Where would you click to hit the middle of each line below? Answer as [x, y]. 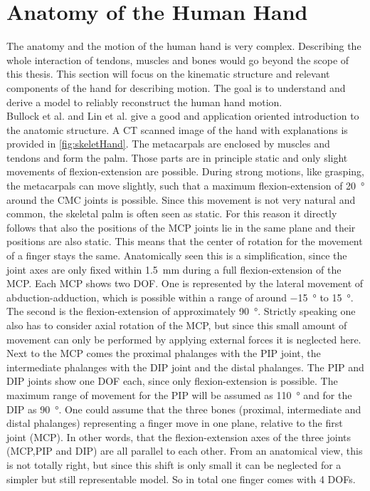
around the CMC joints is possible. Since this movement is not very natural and [181, 199]
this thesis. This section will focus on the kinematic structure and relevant [168, 74]
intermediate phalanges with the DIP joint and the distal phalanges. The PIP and [185, 367]
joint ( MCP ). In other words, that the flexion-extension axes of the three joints [179, 436]
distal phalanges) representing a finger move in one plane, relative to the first [175, 423]
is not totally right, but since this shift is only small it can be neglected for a [174, 464]
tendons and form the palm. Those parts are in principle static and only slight [177, 157]
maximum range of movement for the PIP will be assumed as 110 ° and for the [179, 394]
